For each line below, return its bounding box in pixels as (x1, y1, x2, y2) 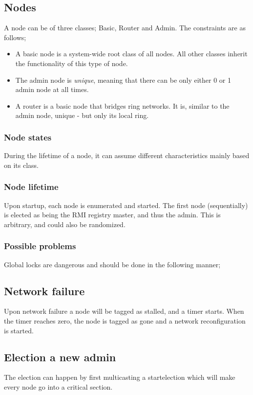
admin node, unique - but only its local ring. (15, 110, 149, 120)
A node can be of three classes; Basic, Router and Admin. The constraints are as (4, 23, 246, 33)
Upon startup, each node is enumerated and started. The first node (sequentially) (4, 200, 248, 210)
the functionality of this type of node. (15, 58, 128, 68)
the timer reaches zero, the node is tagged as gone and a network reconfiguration (4, 315, 246, 325)
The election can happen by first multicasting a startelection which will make (4, 372, 235, 382)
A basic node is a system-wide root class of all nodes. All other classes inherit (15, 48, 248, 59)
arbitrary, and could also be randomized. (4, 219, 126, 229)
